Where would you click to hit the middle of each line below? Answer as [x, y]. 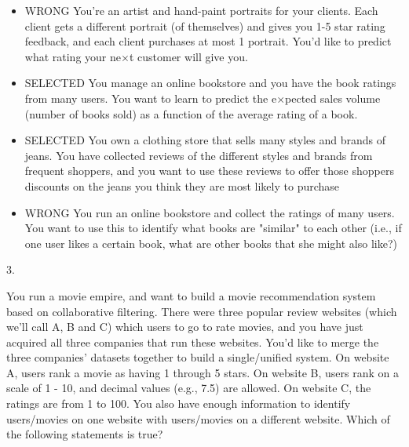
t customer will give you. [188, 56]
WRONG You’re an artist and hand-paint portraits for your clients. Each [201, 10]
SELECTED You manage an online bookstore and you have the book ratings [210, 83]
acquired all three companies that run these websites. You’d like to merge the [193, 342]
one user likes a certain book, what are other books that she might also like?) [211, 243]
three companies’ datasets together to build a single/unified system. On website [198, 357]
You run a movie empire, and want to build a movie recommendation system [191, 295]
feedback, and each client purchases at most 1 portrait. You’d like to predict [208, 41]
